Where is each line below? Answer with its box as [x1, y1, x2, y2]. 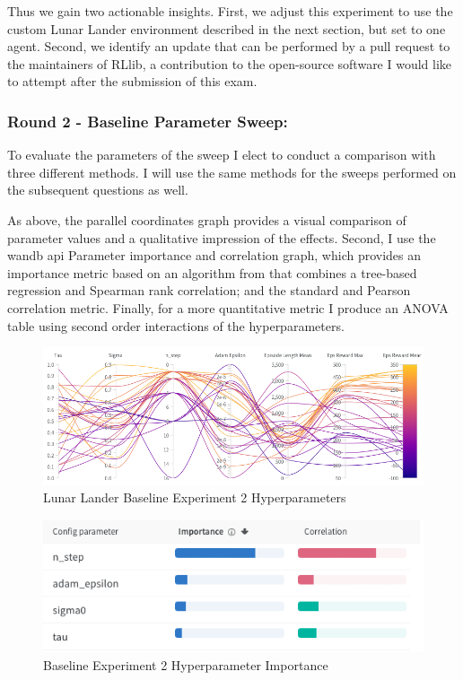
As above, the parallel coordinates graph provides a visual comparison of [7, 210, 406, 229]
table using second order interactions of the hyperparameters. [7, 316, 345, 335]
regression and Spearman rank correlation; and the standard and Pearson [7, 281, 411, 300]
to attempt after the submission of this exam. [7, 72, 258, 91]
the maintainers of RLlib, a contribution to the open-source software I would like [7, 54, 452, 73]
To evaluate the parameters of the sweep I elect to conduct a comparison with [7, 145, 436, 164]
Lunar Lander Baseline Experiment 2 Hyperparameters [43, 488, 346, 507]
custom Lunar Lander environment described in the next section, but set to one [7, 19, 446, 38]
